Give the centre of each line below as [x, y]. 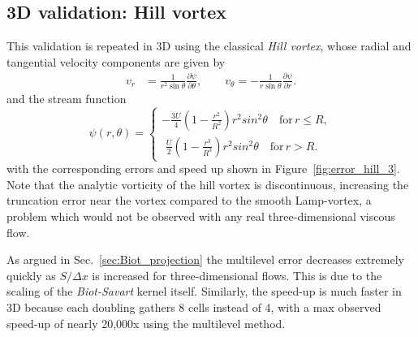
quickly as [31, 275]
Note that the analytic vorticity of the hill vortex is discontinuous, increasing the [208, 184]
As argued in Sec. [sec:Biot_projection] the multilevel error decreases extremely [205, 259]
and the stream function [67, 99]
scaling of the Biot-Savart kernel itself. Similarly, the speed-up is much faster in [204, 291]
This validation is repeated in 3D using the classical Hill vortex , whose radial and [209, 46]
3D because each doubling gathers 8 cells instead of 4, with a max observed [194, 307]
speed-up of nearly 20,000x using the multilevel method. [146, 323]
